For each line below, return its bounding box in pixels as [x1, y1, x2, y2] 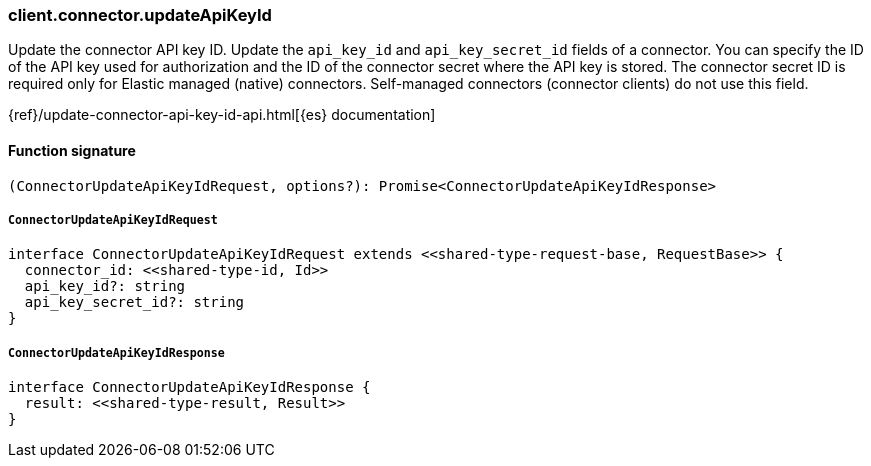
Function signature [8, 141, 136, 159]
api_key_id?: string [24, 278, 186, 295]
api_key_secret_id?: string [24, 294, 245, 311]
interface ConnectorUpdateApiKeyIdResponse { [8, 379, 371, 396]
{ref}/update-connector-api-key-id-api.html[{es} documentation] [8, 106, 436, 124]
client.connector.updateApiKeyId [8, 5, 272, 25]
